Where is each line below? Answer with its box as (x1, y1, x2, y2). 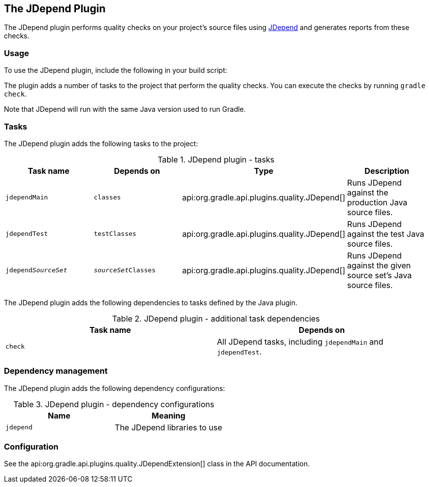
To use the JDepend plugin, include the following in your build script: (4, 66, 227, 75)
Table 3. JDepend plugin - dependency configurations (13, 399, 214, 409)
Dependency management (4, 366, 108, 376)
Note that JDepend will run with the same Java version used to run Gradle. (4, 105, 246, 114)
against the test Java (347, 228, 425, 239)
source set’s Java (347, 270, 412, 280)
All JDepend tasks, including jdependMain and (217, 336, 384, 347)
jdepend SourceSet (5, 266, 68, 274)
